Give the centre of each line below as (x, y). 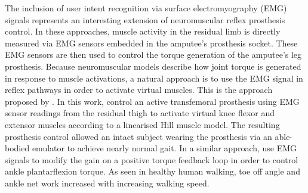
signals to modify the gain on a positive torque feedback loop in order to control (152, 159)
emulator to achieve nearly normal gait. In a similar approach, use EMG (164, 148)
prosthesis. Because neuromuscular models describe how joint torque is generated (153, 66)
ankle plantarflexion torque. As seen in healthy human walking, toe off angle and (153, 171)
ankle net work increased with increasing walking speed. (107, 183)
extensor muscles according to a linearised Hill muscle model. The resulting (142, 124)
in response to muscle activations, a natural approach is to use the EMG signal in (154, 78)
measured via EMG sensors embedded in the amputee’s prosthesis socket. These (151, 43)
